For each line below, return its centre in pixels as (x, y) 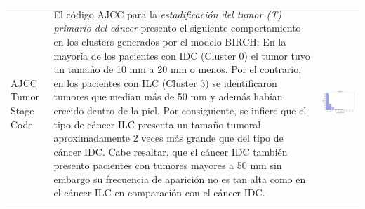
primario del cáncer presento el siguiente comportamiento (177, 28)
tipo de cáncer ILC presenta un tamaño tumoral (157, 124)
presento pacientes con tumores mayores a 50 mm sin (168, 165)
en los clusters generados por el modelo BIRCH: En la (170, 41)
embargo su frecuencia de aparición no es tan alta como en (180, 178)
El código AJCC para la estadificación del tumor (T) (167, 14)
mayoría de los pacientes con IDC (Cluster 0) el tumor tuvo (182, 55)
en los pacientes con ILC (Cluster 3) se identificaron (165, 82)
